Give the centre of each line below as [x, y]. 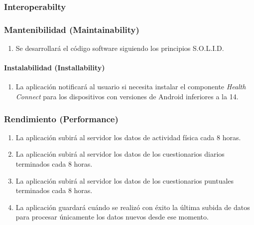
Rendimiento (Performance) [61, 118]
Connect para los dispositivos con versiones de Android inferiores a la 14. [127, 97]
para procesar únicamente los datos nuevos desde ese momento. [112, 217]
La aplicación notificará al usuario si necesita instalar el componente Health [131, 87]
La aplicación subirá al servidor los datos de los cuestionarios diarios [120, 154]
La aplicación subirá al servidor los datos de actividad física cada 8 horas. [128, 137]
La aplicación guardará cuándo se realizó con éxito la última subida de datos [133, 207]
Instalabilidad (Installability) [55, 68]
